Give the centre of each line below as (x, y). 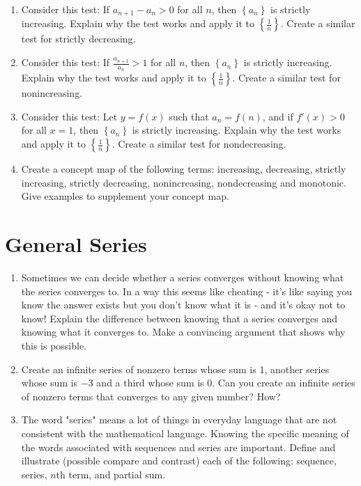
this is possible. (54, 345)
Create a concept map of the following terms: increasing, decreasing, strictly (184, 169)
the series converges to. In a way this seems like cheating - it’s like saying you (187, 291)
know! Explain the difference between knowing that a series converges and (179, 318)
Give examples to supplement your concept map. (125, 196)
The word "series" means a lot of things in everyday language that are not (179, 420)
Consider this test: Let (69, 116)
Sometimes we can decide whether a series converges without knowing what (183, 277)
